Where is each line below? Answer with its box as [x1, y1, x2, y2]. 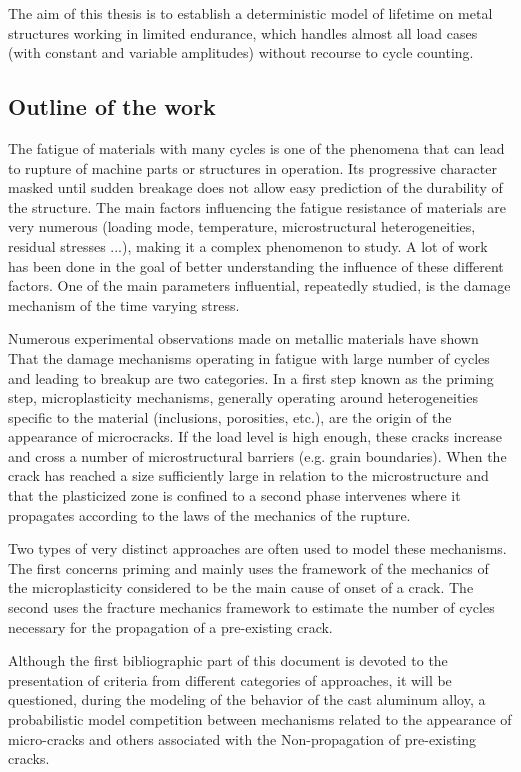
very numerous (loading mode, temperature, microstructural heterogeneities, [8, 216, 476, 237]
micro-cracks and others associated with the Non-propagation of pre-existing [8, 728, 477, 749]
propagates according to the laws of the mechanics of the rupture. [8, 504, 411, 525]
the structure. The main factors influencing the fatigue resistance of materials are [8, 196, 506, 217]
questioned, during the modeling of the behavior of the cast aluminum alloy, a [8, 689, 486, 710]
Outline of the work [8, 91, 216, 122]
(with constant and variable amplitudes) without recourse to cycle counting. [8, 42, 474, 63]
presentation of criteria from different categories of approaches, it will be [8, 669, 452, 690]
